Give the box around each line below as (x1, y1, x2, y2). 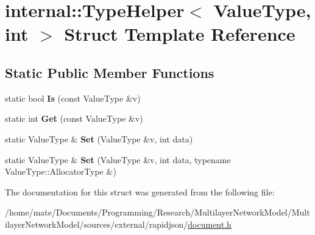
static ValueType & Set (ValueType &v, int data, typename (5, 153, 231, 166)
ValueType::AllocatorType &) (5, 165, 116, 178)
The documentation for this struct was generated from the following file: (5, 185, 275, 198)
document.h (188, 217, 232, 230)
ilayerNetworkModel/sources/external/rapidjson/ (5, 217, 188, 230)
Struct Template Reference (64, 21, 296, 46)
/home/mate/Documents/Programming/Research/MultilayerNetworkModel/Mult (5, 206, 310, 219)
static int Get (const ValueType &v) (5, 112, 143, 125)
